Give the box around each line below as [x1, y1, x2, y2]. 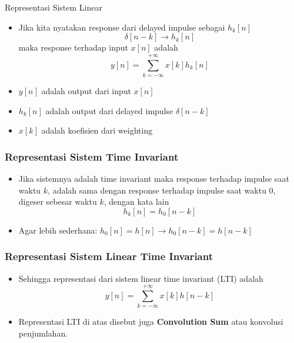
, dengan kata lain [103, 195, 169, 208]
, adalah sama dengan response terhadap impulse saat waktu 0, [48, 184, 276, 196]
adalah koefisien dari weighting [41, 124, 153, 136]
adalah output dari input [41, 84, 131, 96]
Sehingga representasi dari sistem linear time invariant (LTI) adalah [18, 272, 263, 284]
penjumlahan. [18, 327, 68, 339]
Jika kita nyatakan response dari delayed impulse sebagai [18, 21, 225, 33]
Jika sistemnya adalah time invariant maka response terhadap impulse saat [18, 172, 289, 184]
